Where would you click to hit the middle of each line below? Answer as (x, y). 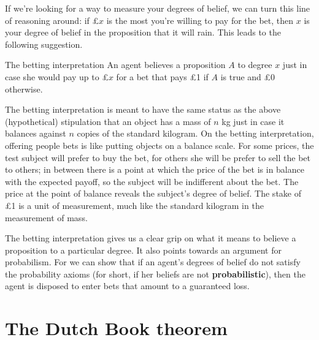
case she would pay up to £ (57, 76)
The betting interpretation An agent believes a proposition (115, 65)
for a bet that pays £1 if (162, 76)
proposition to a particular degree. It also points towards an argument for (143, 250)
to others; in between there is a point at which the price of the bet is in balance (155, 169)
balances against (36, 133)
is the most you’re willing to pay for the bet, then (200, 20)
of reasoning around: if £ (52, 20)
